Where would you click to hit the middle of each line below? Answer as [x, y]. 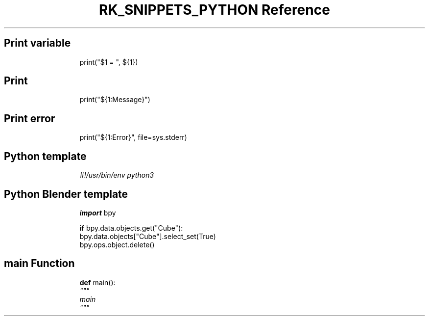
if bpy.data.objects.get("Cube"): [131, 228]
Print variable [37, 43]
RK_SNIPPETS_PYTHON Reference [214, 10]
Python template [45, 156]
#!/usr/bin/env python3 [117, 175]
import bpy [98, 213]
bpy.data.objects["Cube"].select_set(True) [148, 236]
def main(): [97, 282]
